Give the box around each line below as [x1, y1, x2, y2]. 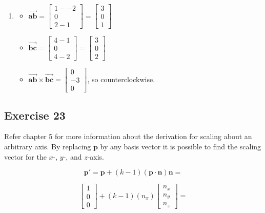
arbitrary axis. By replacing [4, 141, 91, 152]
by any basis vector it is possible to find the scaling [100, 141, 261, 152]
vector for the [4, 151, 47, 162]
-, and [63, 151, 82, 162]
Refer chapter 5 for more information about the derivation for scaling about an [4, 131, 252, 142]
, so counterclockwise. [87, 73, 155, 84]
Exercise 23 [4, 107, 66, 123]
